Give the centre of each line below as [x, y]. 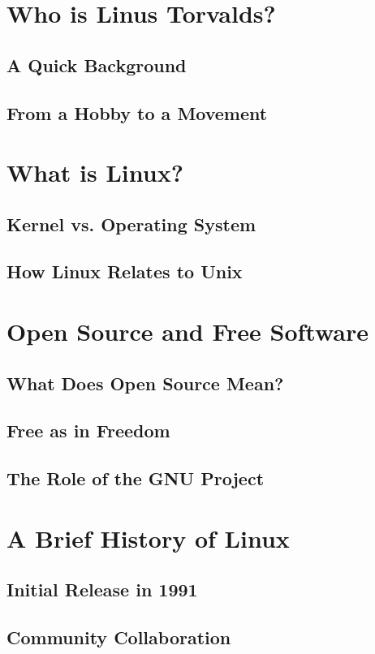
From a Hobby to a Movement [137, 112]
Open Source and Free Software [188, 331]
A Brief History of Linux [148, 538]
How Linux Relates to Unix [125, 271]
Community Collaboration [119, 637]
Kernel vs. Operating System [131, 224]
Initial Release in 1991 [102, 589]
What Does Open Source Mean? [145, 383]
